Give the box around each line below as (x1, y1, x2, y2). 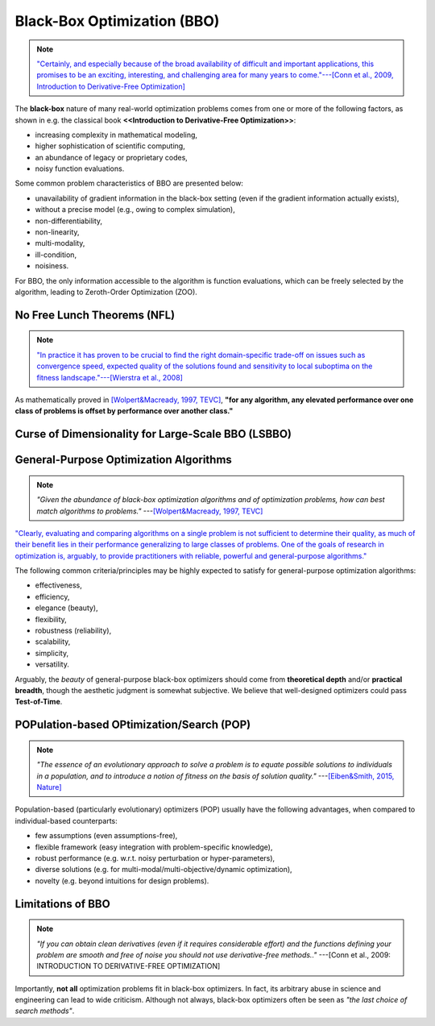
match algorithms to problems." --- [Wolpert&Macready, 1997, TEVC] (36, 506, 263, 516)
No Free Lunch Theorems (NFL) (14, 308, 176, 322)
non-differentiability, (35, 216, 103, 226)
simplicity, (35, 648, 68, 658)
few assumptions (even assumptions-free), (35, 831, 178, 841)
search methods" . (14, 1006, 75, 1016)
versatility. (35, 659, 70, 669)
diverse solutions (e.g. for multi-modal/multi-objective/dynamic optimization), (35, 865, 293, 874)
